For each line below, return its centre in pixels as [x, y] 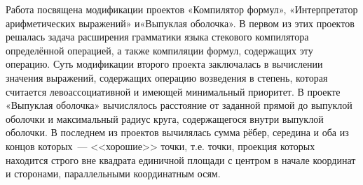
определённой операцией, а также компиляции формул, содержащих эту [159, 50]
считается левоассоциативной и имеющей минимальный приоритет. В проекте [173, 91]
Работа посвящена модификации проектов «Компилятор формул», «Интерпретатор [182, 9]
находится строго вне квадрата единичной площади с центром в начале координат [181, 160]
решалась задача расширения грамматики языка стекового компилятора [157, 37]
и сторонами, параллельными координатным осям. [113, 173]
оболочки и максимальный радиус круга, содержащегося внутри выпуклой [165, 118]
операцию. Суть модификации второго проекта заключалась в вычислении [164, 64]
